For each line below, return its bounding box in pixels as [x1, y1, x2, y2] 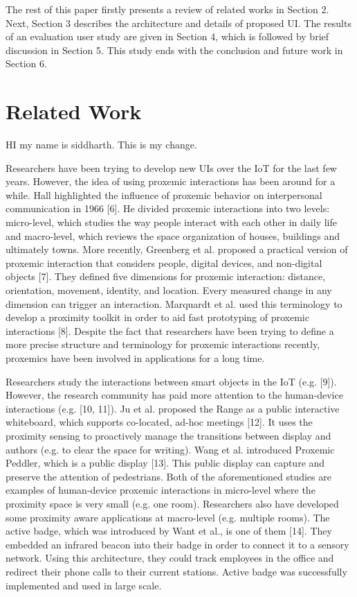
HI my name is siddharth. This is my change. [6, 137, 197, 152]
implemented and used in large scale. [6, 578, 162, 592]
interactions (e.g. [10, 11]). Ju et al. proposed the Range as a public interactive [6, 401, 340, 415]
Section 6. [6, 56, 47, 71]
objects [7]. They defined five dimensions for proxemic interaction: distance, [6, 269, 326, 284]
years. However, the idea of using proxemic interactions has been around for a [6, 174, 336, 189]
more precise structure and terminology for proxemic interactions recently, [6, 337, 320, 352]
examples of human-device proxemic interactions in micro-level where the [6, 483, 315, 497]
